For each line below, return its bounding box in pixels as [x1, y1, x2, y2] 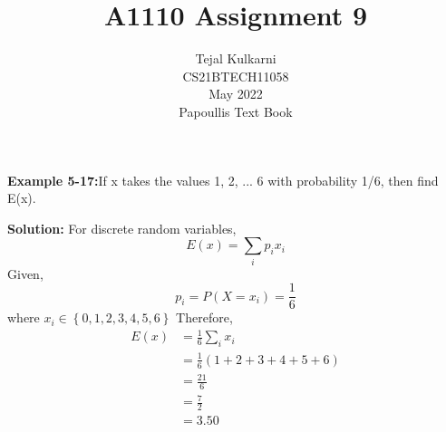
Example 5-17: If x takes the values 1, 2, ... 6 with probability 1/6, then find [7, 170, 439, 189]
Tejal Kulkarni [195, 49, 276, 68]
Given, [7, 264, 44, 283]
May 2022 [208, 84, 263, 103]
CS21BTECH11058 [182, 66, 289, 85]
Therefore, [176, 308, 233, 327]
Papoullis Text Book [179, 101, 293, 120]
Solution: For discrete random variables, [7, 218, 237, 237]
